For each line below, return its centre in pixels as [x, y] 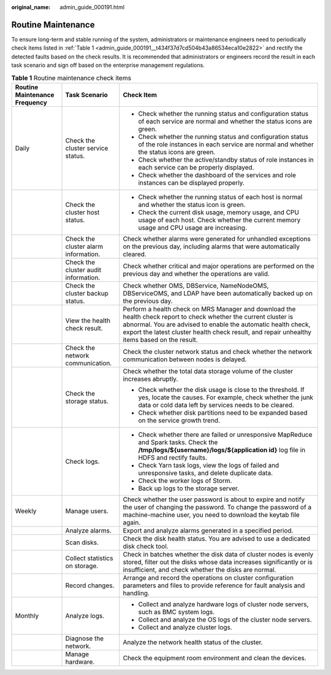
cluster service [87, 148]
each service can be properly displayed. [196, 167]
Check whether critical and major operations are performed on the [219, 266]
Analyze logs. [85, 615]
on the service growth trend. [179, 420]
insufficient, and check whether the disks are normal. [200, 569]
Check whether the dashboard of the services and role [217, 175]
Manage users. [87, 511]
